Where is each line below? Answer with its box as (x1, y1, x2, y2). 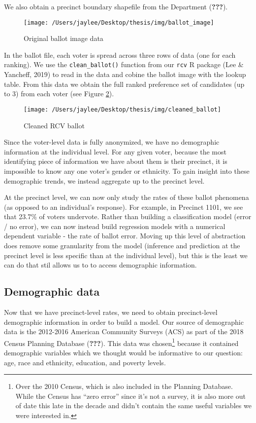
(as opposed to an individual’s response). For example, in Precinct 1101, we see (4, 201, 243, 212)
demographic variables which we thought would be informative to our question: (4, 347, 243, 358)
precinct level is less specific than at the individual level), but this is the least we (4, 250, 248, 260)
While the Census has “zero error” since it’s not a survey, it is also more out (15, 390, 246, 401)
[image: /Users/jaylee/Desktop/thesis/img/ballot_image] (24, 19, 214, 26)
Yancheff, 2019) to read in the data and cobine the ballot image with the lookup (4, 69, 246, 79)
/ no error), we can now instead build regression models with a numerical (4, 221, 225, 231)
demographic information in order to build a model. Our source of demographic (4, 316, 244, 327)
